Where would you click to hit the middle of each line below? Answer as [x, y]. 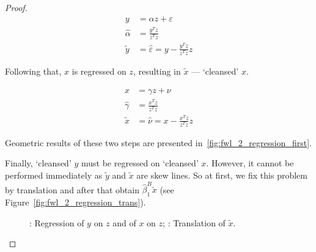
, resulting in [157, 71]
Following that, [33, 71]
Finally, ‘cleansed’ [38, 163]
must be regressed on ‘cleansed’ [140, 163]
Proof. [16, 7]
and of [124, 222]
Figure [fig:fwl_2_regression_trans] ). [75, 202]
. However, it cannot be [250, 163]
